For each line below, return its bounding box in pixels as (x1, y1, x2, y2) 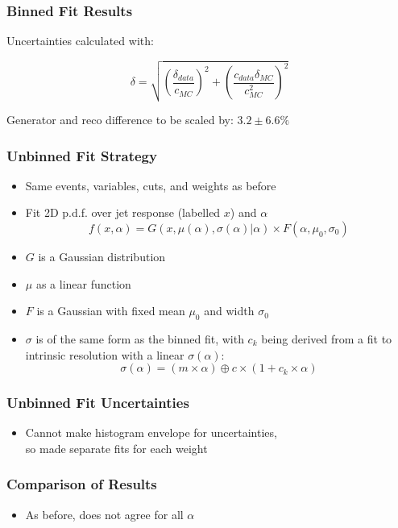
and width (204, 302, 255, 319)
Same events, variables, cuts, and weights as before (25, 177, 276, 193)
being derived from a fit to (261, 330, 392, 347)
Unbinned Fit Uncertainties (6, 393, 189, 413)
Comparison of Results (6, 474, 157, 494)
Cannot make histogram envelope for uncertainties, (25, 424, 277, 441)
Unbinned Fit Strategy (6, 145, 157, 165)
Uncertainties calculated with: (6, 32, 154, 49)
